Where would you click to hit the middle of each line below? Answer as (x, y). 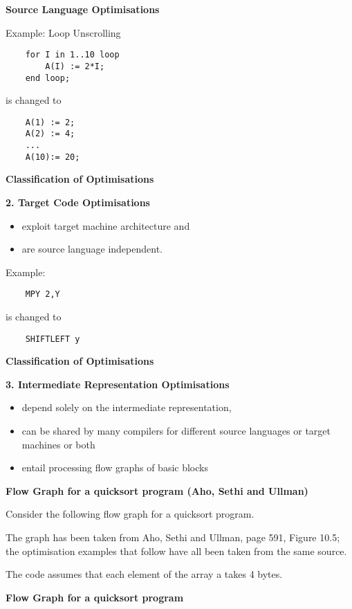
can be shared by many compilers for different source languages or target (176, 431)
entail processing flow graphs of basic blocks (115, 467)
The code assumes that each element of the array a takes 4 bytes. (144, 574)
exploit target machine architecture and (106, 225)
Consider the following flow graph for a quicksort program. (130, 514)
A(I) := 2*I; (75, 66)
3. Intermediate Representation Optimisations (118, 384)
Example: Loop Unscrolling (63, 32)
